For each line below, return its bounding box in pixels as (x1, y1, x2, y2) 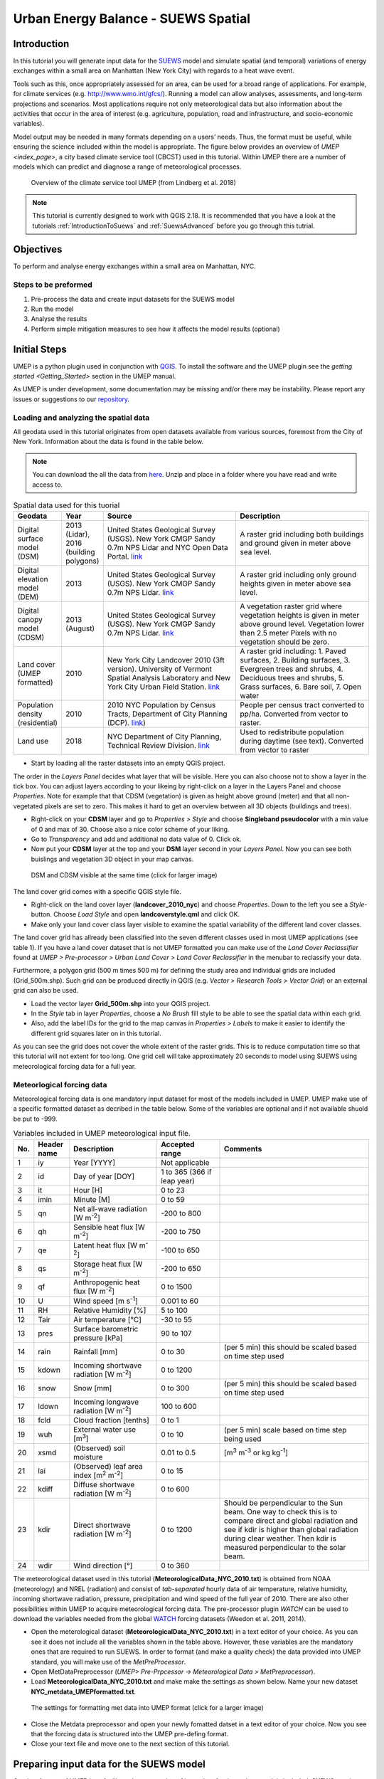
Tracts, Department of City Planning (107, 709, 228, 719)
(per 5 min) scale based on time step (224, 1425, 347, 1435)
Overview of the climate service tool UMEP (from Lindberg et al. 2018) (31, 179, 236, 187)
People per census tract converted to (240, 700, 365, 710)
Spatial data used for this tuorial (13, 500, 120, 510)
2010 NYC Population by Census (107, 700, 216, 710)
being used (224, 1434, 262, 1444)
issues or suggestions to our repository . (13, 395, 130, 403)
